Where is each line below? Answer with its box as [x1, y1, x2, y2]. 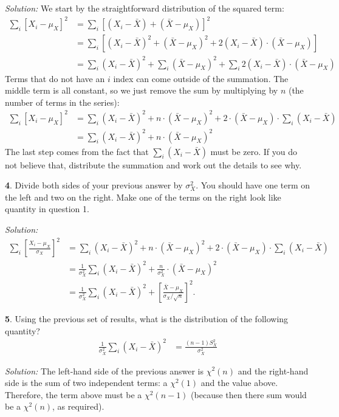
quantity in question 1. [5, 202, 89, 215]
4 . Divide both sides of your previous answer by [5, 179, 183, 191]
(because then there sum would [191, 388, 307, 401]
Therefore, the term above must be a [5, 388, 142, 401]
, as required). [52, 400, 104, 413]
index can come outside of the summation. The [113, 72, 289, 84]
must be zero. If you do [210, 145, 298, 157]
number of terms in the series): [5, 95, 120, 108]
